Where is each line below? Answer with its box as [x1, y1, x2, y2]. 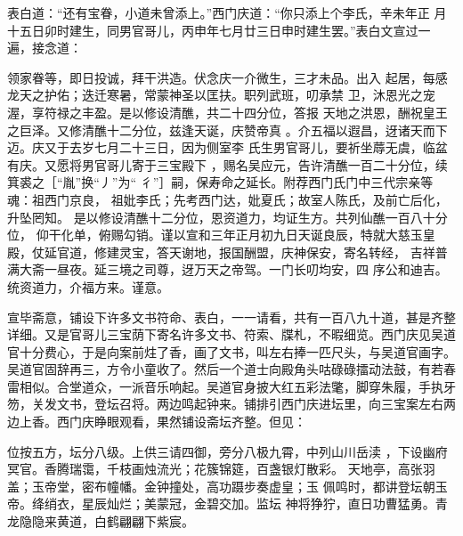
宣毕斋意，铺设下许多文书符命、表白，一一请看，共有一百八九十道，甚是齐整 [7, 307, 456, 326]
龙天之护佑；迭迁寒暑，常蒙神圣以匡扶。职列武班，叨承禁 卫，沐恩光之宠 [7, 85, 435, 104]
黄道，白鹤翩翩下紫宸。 [56, 512, 194, 531]
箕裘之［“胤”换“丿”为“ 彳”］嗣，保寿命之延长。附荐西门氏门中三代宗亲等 [7, 173, 434, 191]
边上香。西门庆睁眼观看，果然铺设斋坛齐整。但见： [7, 412, 306, 431]
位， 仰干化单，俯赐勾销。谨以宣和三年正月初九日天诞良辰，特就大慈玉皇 [7, 225, 435, 244]
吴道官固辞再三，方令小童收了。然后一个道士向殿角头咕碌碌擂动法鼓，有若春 [7, 360, 456, 378]
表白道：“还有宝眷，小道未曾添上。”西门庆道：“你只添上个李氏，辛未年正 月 [7, 4, 447, 21]
